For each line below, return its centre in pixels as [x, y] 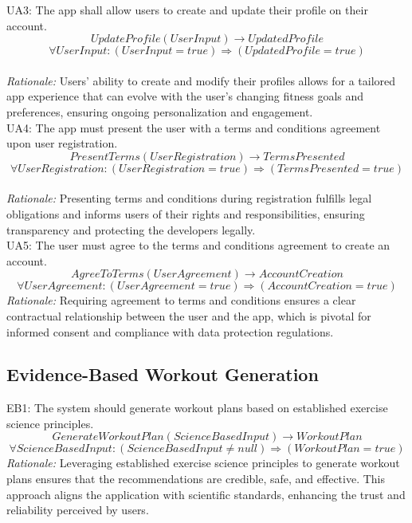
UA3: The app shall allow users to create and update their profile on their [187, 10]
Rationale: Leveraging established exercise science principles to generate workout [203, 463]
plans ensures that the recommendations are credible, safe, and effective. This [196, 479]
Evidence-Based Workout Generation [163, 374]
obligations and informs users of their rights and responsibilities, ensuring [186, 213]
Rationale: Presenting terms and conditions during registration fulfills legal [189, 198]
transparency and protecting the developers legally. [131, 229]
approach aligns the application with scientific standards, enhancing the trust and [206, 494]
